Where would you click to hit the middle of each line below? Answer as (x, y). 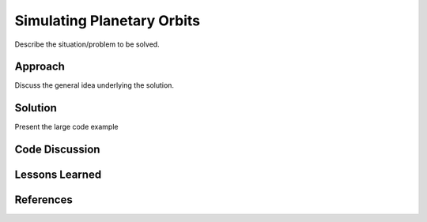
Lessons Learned (58, 175)
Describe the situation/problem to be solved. (87, 44)
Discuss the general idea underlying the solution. (94, 85)
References (43, 200)
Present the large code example (66, 127)
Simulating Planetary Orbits (108, 21)
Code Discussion (57, 150)
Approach (40, 67)
